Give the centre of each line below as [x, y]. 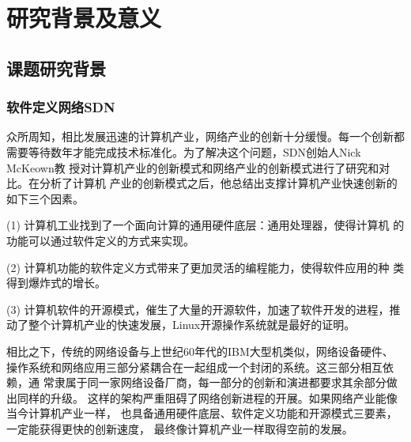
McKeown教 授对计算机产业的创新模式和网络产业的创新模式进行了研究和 [193, 167]
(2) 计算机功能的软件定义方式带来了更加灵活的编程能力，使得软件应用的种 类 [205, 267]
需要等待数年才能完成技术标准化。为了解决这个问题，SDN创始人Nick [184, 151]
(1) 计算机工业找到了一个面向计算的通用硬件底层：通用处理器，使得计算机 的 [205, 225]
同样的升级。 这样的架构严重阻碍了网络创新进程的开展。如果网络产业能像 [207, 397]
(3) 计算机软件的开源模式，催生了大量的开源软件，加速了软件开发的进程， [198, 309]
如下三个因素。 [45, 198]
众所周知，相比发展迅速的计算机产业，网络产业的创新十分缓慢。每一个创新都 [205, 136]
